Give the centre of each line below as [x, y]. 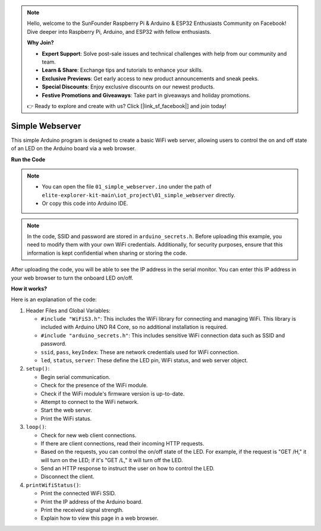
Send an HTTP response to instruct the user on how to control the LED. [128, 469]
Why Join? [40, 43]
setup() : [38, 369]
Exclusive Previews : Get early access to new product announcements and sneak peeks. [150, 78]
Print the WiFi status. [66, 418]
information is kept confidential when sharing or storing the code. [107, 253]
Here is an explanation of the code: [54, 299]
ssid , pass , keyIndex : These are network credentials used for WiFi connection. [140, 352]
